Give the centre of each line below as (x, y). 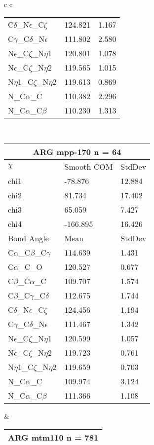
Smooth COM (89, 167)
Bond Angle (28, 238)
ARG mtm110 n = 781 (53, 437)
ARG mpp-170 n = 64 (77, 152)
